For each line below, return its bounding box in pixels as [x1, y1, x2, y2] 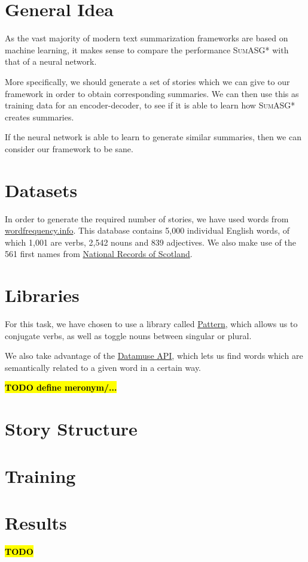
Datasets [5, 177, 78, 202]
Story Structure [5, 416, 138, 441]
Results [5, 510, 67, 534]
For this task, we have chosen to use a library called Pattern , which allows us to [5, 318, 298, 330]
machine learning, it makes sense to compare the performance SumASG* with [5, 43, 289, 56]
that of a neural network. [5, 55, 97, 68]
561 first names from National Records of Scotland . [5, 247, 193, 260]
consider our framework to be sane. [5, 142, 133, 155]
